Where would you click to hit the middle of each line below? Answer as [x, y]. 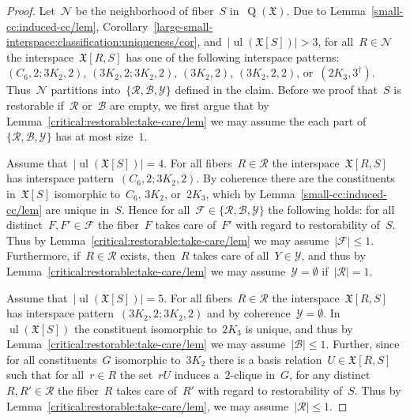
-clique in [252, 375]
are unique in [77, 209]
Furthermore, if [43, 255]
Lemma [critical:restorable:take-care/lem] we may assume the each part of [186, 120]
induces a [197, 375]
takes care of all [231, 255]
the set [136, 375]
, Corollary [122, 26]
